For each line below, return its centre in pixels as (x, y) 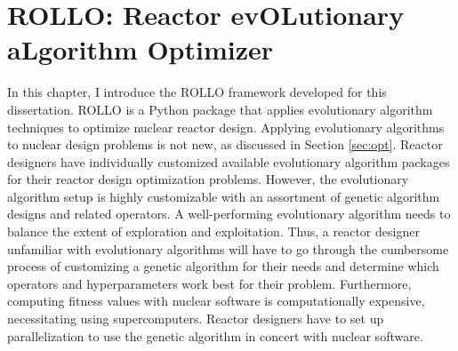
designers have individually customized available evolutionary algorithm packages (229, 161)
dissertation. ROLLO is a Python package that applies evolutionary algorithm (220, 109)
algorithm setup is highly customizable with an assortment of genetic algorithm (224, 196)
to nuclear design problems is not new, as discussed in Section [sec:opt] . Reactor (225, 144)
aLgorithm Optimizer (141, 49)
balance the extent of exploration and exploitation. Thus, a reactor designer (213, 231)
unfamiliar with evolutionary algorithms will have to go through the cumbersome (228, 248)
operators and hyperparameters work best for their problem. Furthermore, (209, 283)
